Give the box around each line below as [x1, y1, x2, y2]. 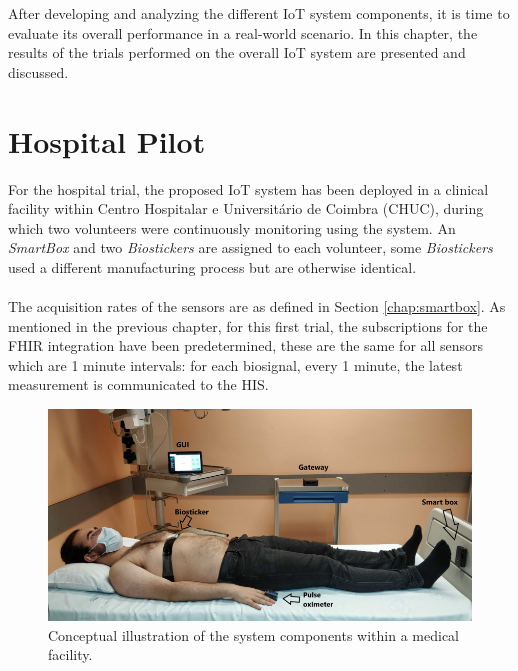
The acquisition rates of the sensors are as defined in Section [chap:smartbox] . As [8, 296, 506, 317]
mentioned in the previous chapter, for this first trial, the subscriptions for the [8, 315, 488, 336]
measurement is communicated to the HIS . [8, 374, 269, 395]
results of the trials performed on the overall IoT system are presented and [8, 42, 466, 63]
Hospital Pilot [8, 120, 206, 161]
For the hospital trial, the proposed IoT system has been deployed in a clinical [8, 178, 489, 199]
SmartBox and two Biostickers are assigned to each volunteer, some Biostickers [8, 237, 493, 258]
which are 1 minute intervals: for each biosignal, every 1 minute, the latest [8, 354, 463, 375]
